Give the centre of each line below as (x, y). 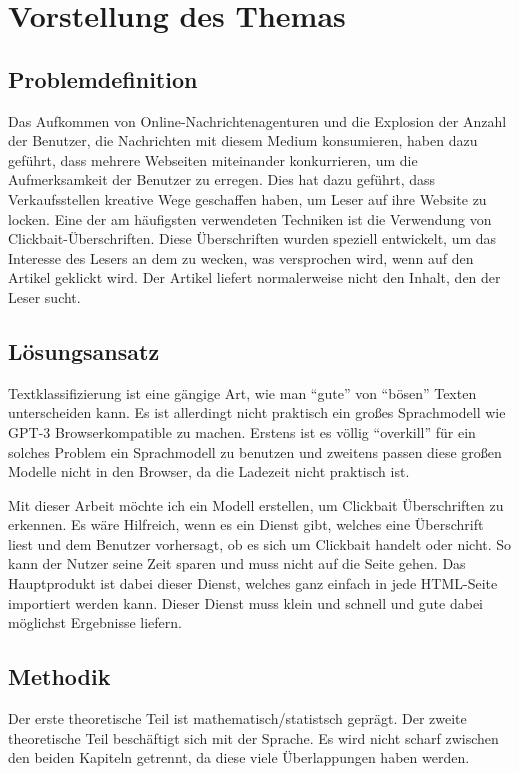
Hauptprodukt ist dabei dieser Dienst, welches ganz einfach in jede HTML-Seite (253, 583)
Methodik (59, 676)
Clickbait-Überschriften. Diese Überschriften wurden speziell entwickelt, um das (252, 238)
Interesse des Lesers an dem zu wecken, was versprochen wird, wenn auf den (241, 257)
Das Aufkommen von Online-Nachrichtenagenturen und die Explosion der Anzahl (257, 120)
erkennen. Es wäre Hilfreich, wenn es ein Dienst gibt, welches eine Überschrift (246, 524)
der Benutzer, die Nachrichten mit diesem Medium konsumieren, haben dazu (243, 140)
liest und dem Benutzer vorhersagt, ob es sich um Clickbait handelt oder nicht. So (260, 543)
